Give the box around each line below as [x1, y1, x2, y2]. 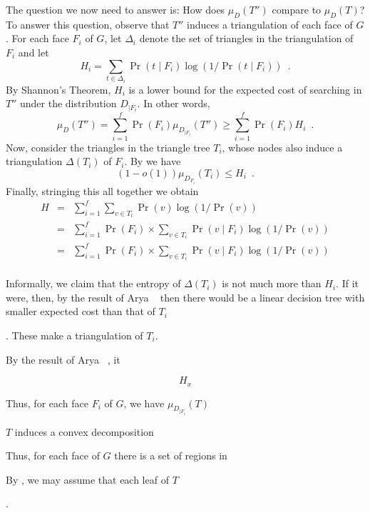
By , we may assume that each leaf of [6, 472, 169, 487]
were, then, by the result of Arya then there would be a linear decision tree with [6, 289, 365, 304]
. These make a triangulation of [6, 328, 143, 343]
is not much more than [222, 276, 322, 291]
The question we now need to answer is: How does [6, 2, 225, 16]
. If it [336, 276, 359, 291]
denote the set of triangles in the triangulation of [139, 31, 354, 46]
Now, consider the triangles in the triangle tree [6, 139, 210, 154]
